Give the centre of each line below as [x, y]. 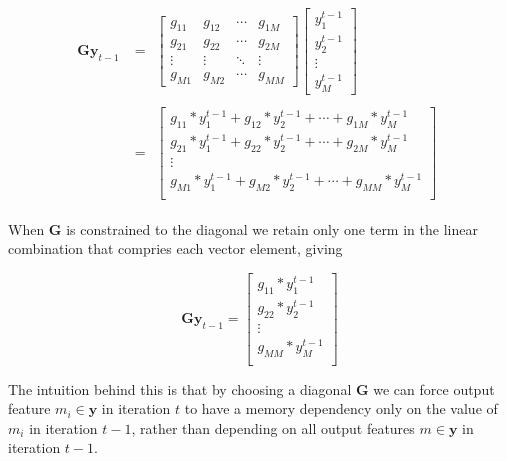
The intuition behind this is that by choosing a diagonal [180, 388]
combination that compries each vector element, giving [175, 248]
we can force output [434, 388]
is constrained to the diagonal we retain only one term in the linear [272, 228]
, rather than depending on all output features [273, 427]
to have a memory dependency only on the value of [341, 408]
